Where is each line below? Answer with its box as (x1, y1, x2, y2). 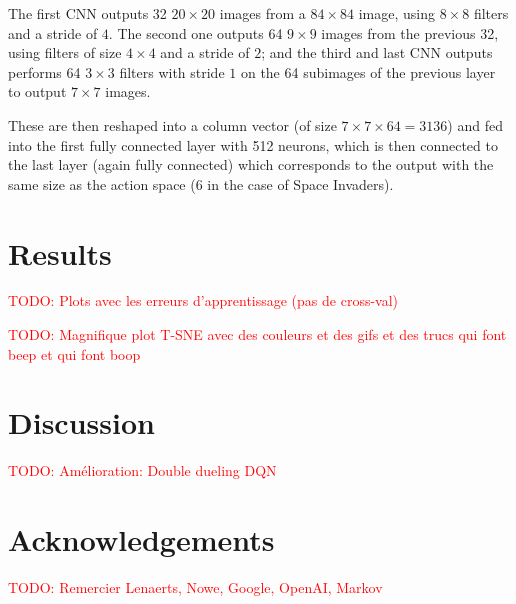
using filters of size (8, 42, 122, 63)
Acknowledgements (8, 519, 275, 560)
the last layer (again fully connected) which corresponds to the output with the (8, 154, 494, 175)
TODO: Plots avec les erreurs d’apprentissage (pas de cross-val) (8, 290, 399, 311)
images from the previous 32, (321, 22, 499, 43)
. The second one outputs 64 (108, 22, 283, 43)
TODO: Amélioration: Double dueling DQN (8, 460, 277, 481)
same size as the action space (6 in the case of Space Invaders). (8, 173, 394, 194)
